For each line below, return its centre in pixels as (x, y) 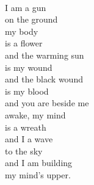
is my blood (27, 91)
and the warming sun (45, 55)
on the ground (31, 19)
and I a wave (29, 139)
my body (22, 31)
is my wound (29, 67)
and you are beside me (47, 103)
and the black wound (44, 79)
